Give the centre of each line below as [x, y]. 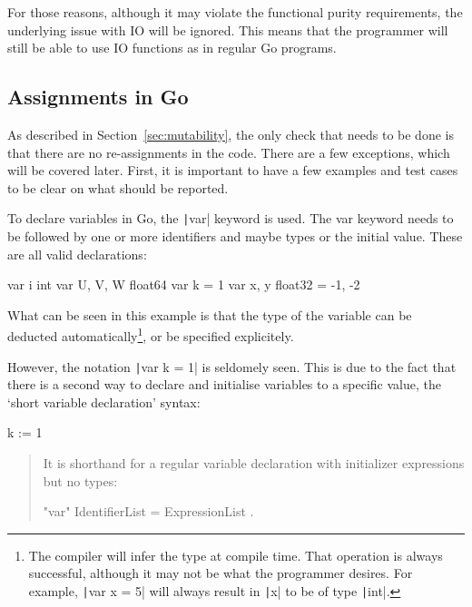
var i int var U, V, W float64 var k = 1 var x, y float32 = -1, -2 [184, 284]
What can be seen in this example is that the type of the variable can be [210, 314]
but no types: [80, 480]
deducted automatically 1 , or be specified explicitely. [151, 335]
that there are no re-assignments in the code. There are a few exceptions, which [229, 152]
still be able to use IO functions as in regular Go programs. [172, 48]
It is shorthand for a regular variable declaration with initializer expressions [254, 463]
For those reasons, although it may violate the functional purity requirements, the [235, 12]
